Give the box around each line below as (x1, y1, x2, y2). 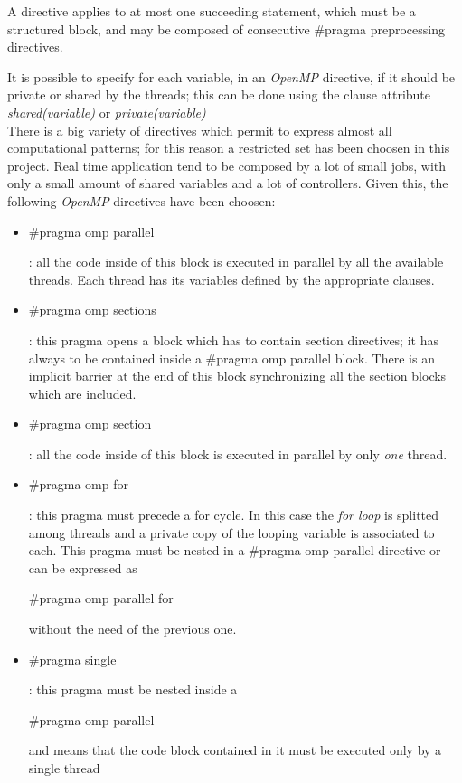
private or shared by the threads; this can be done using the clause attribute (7, 85, 431, 104)
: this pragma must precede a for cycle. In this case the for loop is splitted (28, 505, 439, 524)
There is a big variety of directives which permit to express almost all (7, 120, 392, 139)
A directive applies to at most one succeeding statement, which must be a (7, 2, 416, 20)
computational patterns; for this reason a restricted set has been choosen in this (7, 138, 450, 157)
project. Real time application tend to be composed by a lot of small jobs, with (7, 156, 447, 175)
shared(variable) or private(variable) (7, 102, 206, 121)
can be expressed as (28, 558, 137, 577)
